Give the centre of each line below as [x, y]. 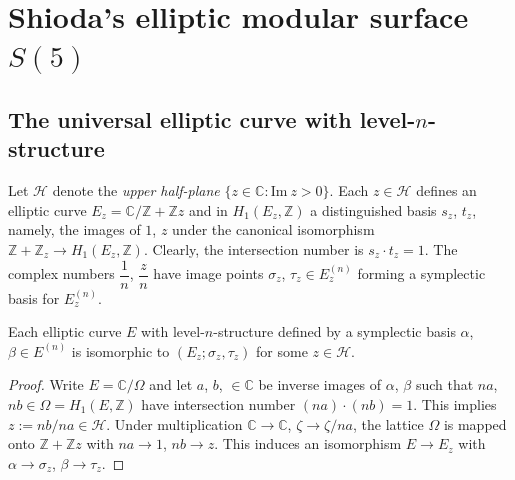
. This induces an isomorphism [308, 443]
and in [208, 209]
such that [444, 384]
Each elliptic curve [65, 331]
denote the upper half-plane [136, 190]
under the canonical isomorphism [273, 229]
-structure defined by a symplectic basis [334, 331]
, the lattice [388, 423]
